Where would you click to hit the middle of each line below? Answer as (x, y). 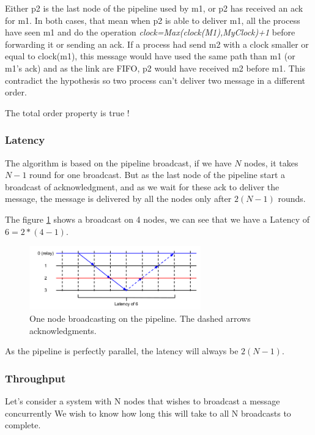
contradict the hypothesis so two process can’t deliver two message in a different (155, 80)
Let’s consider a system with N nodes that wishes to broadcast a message (143, 400)
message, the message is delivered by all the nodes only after (118, 199)
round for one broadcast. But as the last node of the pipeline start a (157, 175)
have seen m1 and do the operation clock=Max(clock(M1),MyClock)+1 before (150, 32)
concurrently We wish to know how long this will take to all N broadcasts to (148, 413)
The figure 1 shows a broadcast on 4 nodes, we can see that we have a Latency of (157, 219)
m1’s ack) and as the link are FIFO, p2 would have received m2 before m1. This (155, 68)
